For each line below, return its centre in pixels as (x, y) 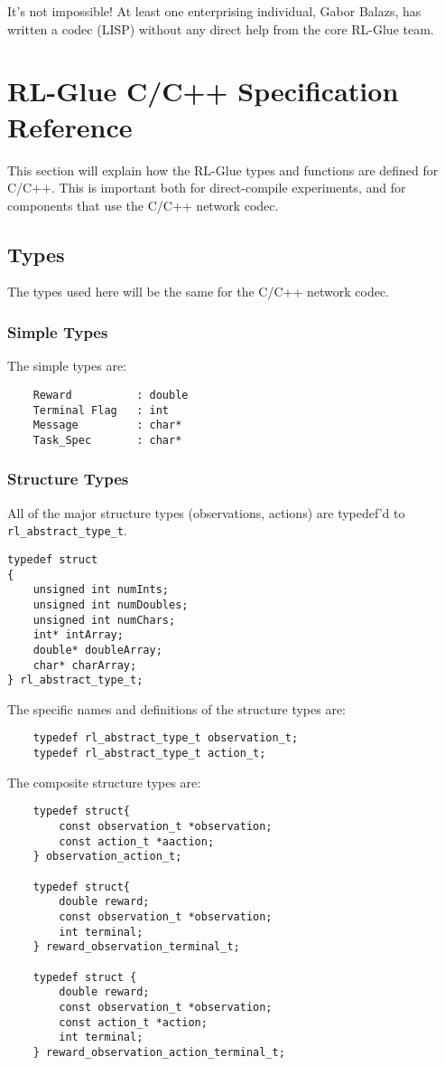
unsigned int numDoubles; (111, 604)
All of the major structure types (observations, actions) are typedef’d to (206, 512)
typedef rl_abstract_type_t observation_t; (166, 738)
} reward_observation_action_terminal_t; (159, 1052)
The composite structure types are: (104, 782)
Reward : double (111, 395)
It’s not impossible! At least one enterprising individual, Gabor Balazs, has (214, 11)
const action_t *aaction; (137, 841)
